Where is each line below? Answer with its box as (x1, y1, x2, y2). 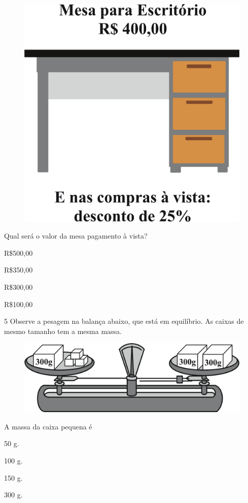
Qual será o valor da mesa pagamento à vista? (4, 230, 148, 241)
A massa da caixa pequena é (4, 421, 92, 431)
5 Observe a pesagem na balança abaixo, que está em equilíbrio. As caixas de (4, 316, 244, 326)
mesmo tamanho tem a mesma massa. (4, 325, 122, 336)
